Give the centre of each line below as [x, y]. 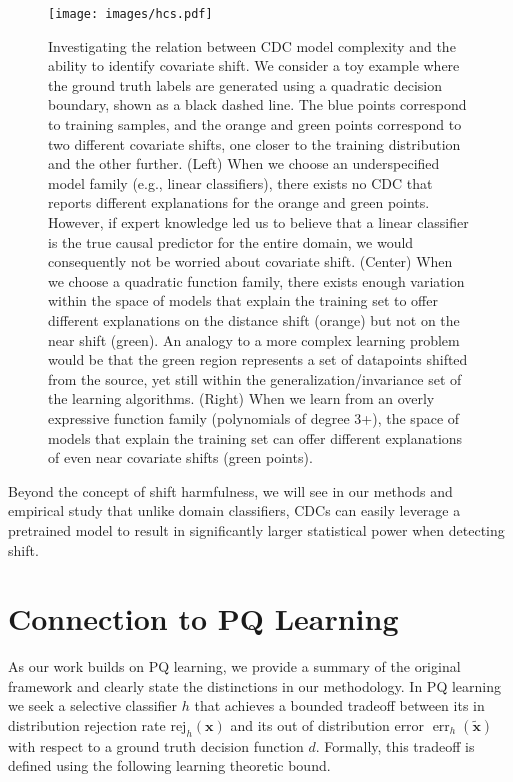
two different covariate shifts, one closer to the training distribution [254, 143]
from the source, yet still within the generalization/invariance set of [255, 378]
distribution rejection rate [87, 725]
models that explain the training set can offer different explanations [255, 437]
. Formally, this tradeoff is [395, 745]
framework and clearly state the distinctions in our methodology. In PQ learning [254, 685]
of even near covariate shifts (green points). [180, 457]
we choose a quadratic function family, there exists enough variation [256, 280]
